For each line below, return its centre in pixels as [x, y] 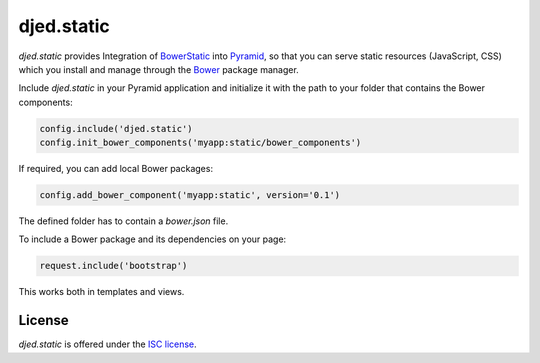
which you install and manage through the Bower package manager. [158, 69]
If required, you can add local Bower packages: [116, 169]
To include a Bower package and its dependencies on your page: [152, 239]
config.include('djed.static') [116, 128]
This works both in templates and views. [101, 292]
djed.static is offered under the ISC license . [107, 344]
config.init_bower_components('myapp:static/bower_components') [200, 143]
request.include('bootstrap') [113, 266]
